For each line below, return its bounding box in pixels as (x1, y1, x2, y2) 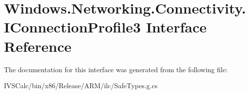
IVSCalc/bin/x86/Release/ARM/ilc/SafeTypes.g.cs (4, 80, 158, 91)
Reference (4, 36, 72, 56)
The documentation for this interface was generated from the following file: (4, 64, 228, 74)
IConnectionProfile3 (4, 17, 141, 37)
